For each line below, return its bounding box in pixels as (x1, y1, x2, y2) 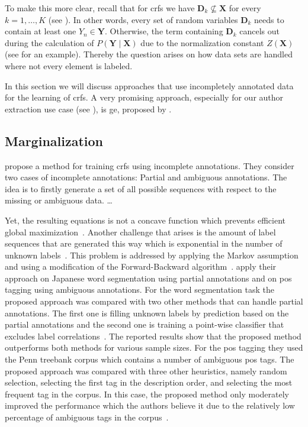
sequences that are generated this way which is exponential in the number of (5, 237, 283, 250)
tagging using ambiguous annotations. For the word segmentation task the (5, 283, 274, 296)
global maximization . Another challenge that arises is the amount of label (5, 225, 276, 238)
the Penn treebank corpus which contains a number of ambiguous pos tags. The (5, 353, 294, 365)
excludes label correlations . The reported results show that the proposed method (5, 329, 301, 342)
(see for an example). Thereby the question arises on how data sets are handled (5, 48, 293, 60)
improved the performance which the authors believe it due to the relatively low (5, 399, 295, 412)
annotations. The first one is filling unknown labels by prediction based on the (5, 306, 289, 319)
